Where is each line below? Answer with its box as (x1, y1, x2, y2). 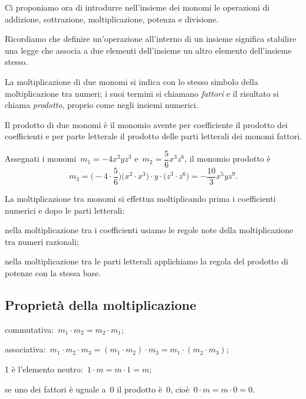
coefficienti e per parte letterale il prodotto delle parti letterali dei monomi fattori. (5, 130, 302, 142)
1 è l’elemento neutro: (5, 363, 83, 375)
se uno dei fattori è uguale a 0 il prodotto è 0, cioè (5, 382, 190, 395)
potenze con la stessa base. (5, 267, 101, 279)
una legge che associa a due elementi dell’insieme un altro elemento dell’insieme (5, 44, 292, 56)
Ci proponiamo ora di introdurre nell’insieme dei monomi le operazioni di (5, 1, 270, 13)
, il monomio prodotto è (184, 152, 271, 165)
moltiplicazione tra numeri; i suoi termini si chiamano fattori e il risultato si (5, 87, 279, 99)
